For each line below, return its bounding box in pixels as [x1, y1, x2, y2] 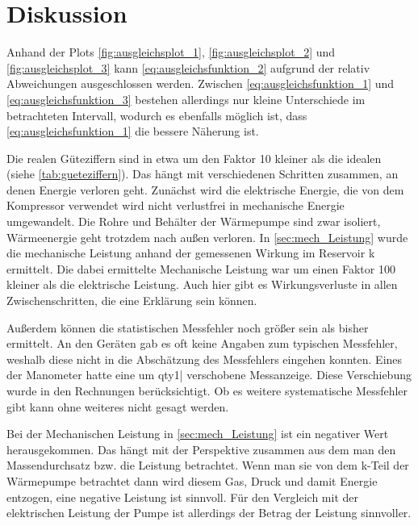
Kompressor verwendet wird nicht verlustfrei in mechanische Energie [6, 197, 345, 214]
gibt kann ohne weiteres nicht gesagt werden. [6, 398, 229, 415]
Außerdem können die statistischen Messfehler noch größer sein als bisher [6, 319, 369, 336]
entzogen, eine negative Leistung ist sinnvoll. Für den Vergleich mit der [6, 488, 358, 505]
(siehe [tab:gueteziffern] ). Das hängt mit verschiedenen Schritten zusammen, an [6, 165, 399, 182]
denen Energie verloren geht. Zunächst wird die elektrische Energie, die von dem [6, 181, 404, 198]
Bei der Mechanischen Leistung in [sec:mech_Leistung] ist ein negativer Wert [6, 425, 389, 442]
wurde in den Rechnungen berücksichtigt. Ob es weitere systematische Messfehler [6, 382, 408, 399]
